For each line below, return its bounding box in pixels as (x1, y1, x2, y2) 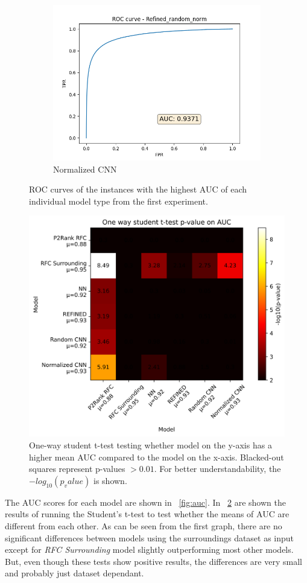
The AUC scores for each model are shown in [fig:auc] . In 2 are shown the (5, 495, 286, 508)
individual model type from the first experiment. (29, 194, 208, 207)
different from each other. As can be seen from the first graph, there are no (5, 519, 282, 532)
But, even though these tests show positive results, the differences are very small (5, 555, 302, 567)
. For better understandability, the (154, 462, 281, 475)
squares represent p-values (29, 462, 125, 475)
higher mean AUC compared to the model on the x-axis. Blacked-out (29, 450, 284, 463)
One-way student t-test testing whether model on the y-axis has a (29, 439, 272, 451)
